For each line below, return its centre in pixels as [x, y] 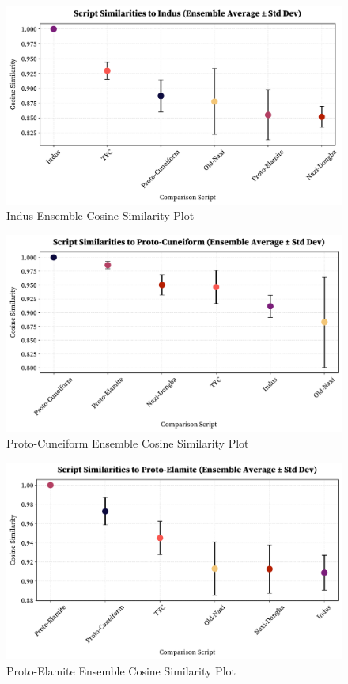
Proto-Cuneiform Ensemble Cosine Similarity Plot [128, 442]
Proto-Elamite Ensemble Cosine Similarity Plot [121, 670]
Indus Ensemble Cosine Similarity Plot [100, 215]
